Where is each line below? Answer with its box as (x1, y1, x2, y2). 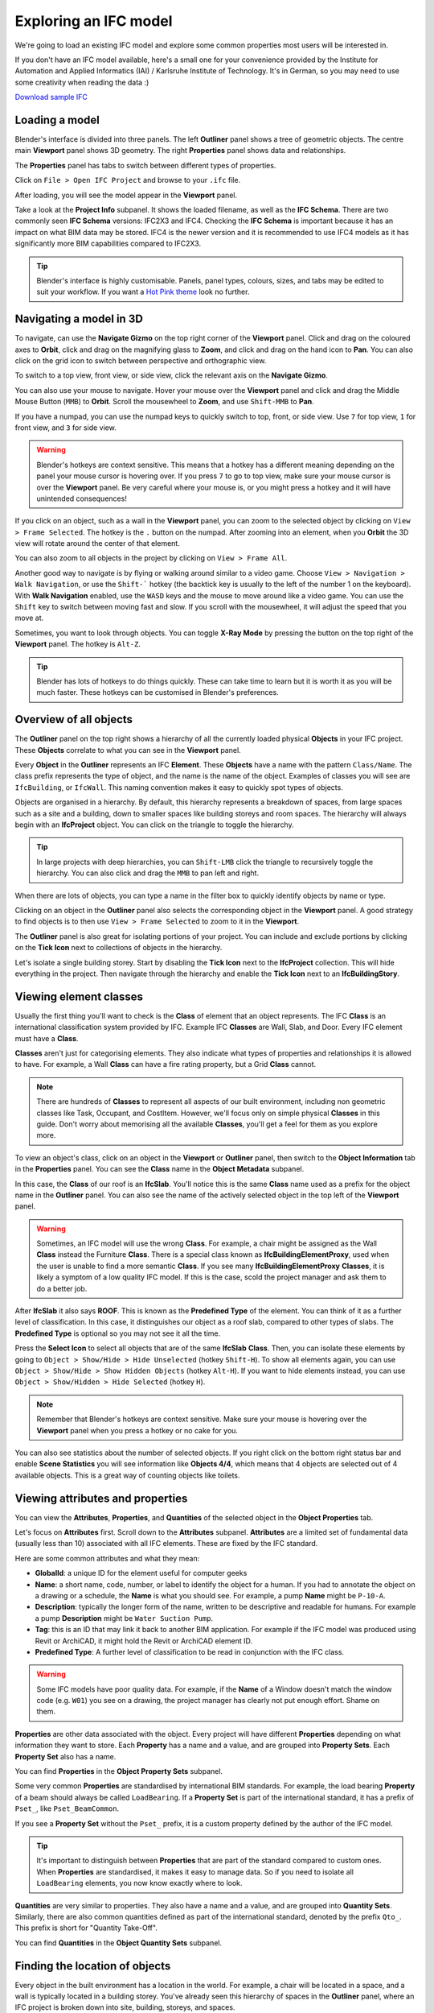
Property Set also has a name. (14, 1751, 117, 1761)
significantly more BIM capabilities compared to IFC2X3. (14, 238, 201, 249)
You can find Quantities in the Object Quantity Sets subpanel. (14, 1937, 223, 1948)
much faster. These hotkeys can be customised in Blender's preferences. (36, 688, 279, 697)
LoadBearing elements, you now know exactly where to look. (36, 1879, 243, 1888)
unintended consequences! (36, 494, 128, 503)
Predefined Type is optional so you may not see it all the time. (14, 1329, 221, 1338)
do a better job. (36, 1283, 88, 1293)
